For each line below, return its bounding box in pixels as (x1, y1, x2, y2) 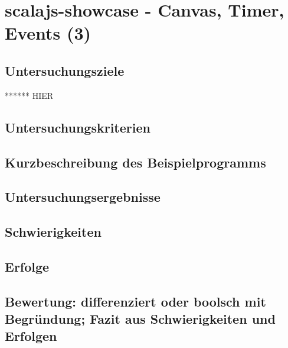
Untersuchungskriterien (5, 118, 150, 136)
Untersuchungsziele (5, 61, 125, 79)
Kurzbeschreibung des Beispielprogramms (5, 153, 266, 171)
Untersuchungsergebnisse (5, 188, 161, 206)
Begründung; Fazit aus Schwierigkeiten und (5, 310, 276, 328)
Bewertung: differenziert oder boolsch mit (5, 292, 266, 310)
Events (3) (5, 21, 91, 45)
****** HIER (5, 89, 54, 101)
